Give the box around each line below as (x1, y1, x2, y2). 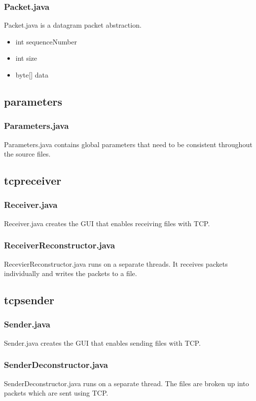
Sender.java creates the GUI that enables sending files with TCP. (4, 337, 201, 348)
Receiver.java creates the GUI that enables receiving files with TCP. (4, 218, 210, 228)
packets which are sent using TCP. (4, 388, 109, 398)
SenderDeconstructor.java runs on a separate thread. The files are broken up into (4, 378, 249, 388)
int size (15, 53, 37, 63)
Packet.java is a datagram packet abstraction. (4, 20, 142, 30)
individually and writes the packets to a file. (4, 268, 137, 279)
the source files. (4, 149, 51, 159)
